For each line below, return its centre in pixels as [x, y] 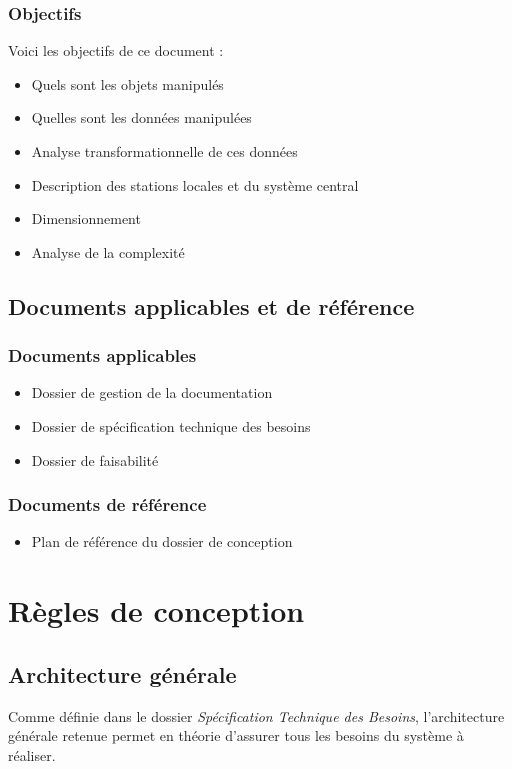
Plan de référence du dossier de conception [162, 541]
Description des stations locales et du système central [195, 184]
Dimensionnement [86, 218]
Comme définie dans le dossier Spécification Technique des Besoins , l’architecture [256, 715]
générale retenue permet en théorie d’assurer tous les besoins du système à [236, 735]
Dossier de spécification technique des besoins [171, 425]
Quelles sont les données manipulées [141, 117]
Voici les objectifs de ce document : [116, 50]
